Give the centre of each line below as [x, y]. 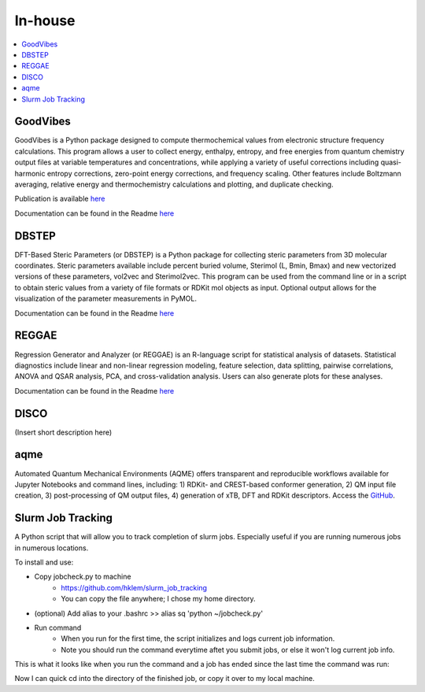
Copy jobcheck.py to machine [83, 577]
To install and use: [44, 562]
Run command [58, 627]
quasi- [391, 162]
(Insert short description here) [63, 432]
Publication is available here [60, 199]
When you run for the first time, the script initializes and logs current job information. [198, 638]
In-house [45, 20]
